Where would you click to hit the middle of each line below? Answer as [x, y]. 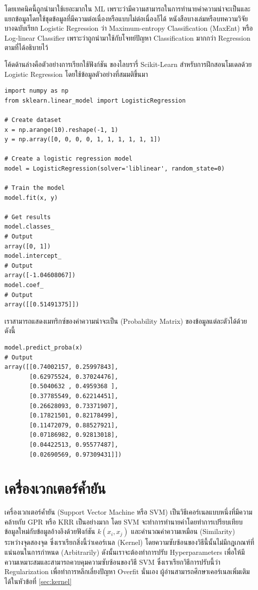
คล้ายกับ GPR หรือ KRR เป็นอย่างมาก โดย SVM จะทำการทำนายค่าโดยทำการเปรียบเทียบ [124, 521]
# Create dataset [33, 120]
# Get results [28, 217]
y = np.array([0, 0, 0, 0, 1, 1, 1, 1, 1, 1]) [83, 140]
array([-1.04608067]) [40, 275]
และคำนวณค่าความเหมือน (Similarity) [183, 531]
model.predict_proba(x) [44, 348]
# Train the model [35, 188]
